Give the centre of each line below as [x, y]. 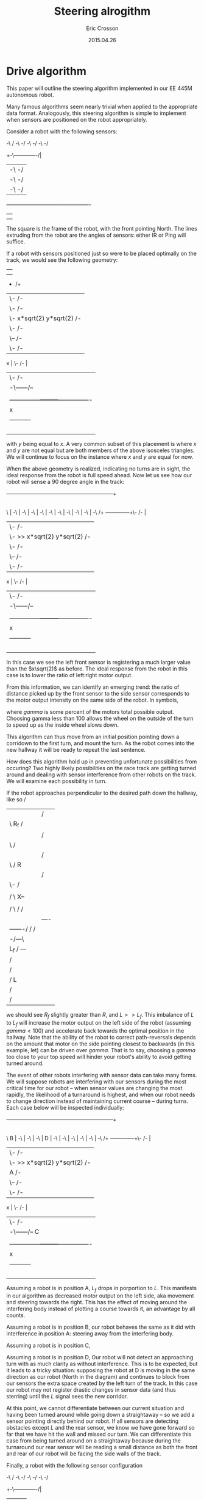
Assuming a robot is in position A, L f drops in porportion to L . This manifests [102, 1289]
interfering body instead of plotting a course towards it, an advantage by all [101, 1309]
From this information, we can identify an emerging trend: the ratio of [93, 687]
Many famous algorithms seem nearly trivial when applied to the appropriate [102, 106]
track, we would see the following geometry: [62, 260]
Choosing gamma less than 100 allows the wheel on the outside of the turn [100, 718]
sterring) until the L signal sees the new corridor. [67, 1397]
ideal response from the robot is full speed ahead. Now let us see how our [99, 475]
